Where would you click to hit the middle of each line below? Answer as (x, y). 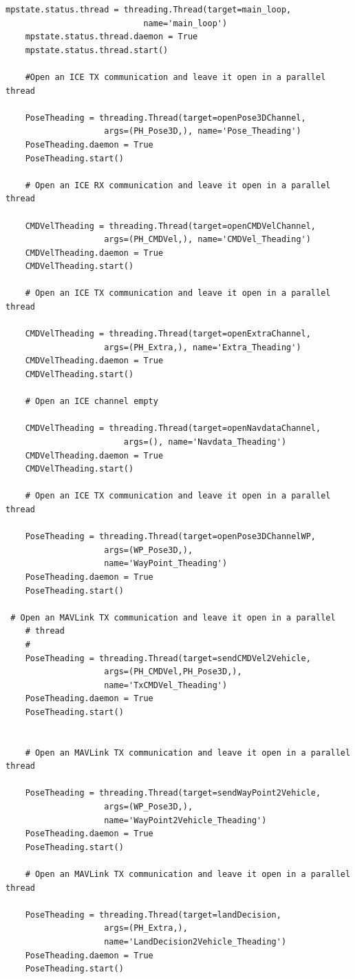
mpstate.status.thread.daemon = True (111, 37)
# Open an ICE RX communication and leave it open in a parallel (178, 185)
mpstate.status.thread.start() (97, 50)
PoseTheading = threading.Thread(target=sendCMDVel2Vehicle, (168, 658)
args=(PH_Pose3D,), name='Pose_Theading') (203, 131)
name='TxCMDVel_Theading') (166, 685)
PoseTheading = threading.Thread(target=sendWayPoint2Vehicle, (173, 793)
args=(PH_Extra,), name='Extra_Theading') (203, 347)
